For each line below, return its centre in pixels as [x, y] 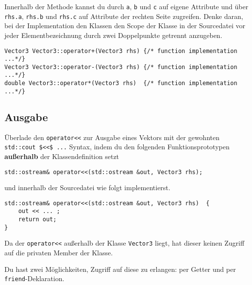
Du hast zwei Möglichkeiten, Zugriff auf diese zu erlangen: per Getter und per [120, 269]
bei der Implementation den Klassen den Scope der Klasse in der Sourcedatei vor [125, 26]
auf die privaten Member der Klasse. [59, 253]
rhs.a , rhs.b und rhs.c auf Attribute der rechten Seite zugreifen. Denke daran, [124, 16]
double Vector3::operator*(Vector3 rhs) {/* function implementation [121, 83]
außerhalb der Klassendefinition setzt [62, 156]
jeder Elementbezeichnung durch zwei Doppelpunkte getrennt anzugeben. [113, 35]
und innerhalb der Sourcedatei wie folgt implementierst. [87, 187]
